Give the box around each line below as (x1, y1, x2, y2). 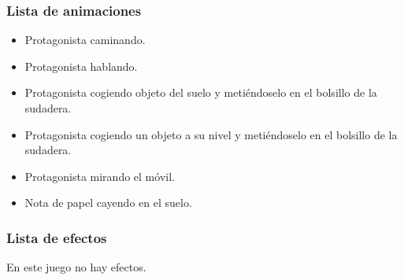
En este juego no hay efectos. (6, 259, 146, 275)
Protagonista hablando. (24, 57, 138, 74)
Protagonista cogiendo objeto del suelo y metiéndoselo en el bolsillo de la (24, 84, 377, 101)
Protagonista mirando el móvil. (24, 168, 175, 184)
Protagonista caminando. (24, 31, 146, 48)
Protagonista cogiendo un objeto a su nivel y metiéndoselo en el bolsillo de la (24, 126, 398, 142)
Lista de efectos (6, 227, 107, 247)
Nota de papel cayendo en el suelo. (24, 194, 192, 211)
